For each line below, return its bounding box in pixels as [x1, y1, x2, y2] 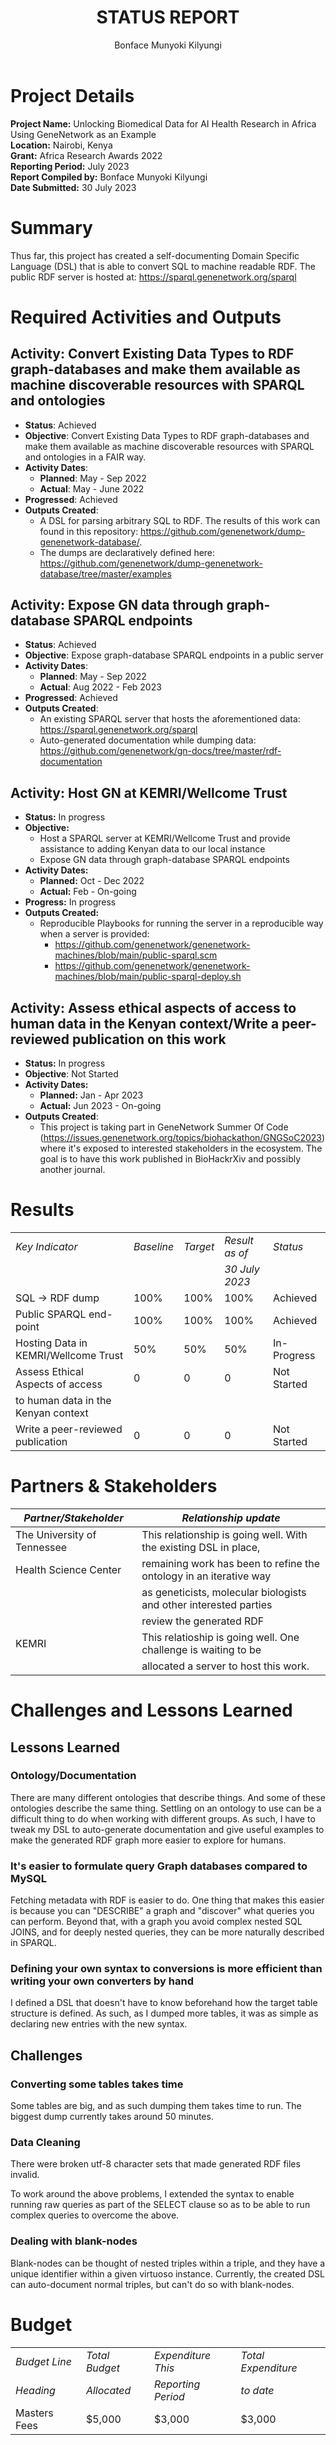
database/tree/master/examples [39, 567, 172, 580]
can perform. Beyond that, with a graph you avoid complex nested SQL [10, 1916, 303, 1928]
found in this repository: [39, 525, 139, 537]
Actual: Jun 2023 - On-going [39, 1100, 162, 1112]
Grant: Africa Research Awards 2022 [10, 149, 163, 161]
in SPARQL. [10, 1937, 57, 1949]
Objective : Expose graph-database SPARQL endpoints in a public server [24, 649, 324, 661]
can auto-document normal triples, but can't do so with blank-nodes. [10, 2278, 295, 2290]
